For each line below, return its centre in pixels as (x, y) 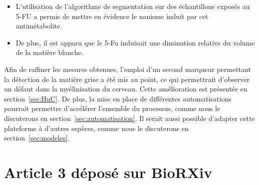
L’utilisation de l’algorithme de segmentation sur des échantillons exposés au (133, 6)
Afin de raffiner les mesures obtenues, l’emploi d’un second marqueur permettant (128, 69)
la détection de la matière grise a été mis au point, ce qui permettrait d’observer (127, 79)
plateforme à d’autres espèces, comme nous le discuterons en (96, 128)
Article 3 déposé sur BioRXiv (108, 172)
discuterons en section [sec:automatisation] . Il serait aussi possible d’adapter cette (129, 118)
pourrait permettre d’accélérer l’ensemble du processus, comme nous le (112, 108)
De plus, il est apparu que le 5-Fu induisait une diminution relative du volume (135, 42)
